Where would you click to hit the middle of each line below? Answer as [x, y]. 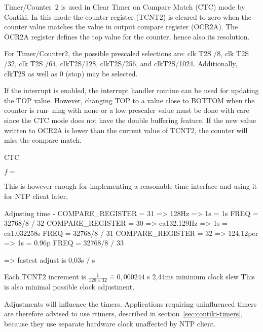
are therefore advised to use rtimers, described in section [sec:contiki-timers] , [123, 314]
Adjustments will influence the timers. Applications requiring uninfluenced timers [130, 303]
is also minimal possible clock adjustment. [69, 287]
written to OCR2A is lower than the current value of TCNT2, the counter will [126, 130]
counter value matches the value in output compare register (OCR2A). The [121, 27]
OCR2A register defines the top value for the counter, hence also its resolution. [127, 36]
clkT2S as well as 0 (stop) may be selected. [71, 73]
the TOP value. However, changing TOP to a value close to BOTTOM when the [129, 100]
